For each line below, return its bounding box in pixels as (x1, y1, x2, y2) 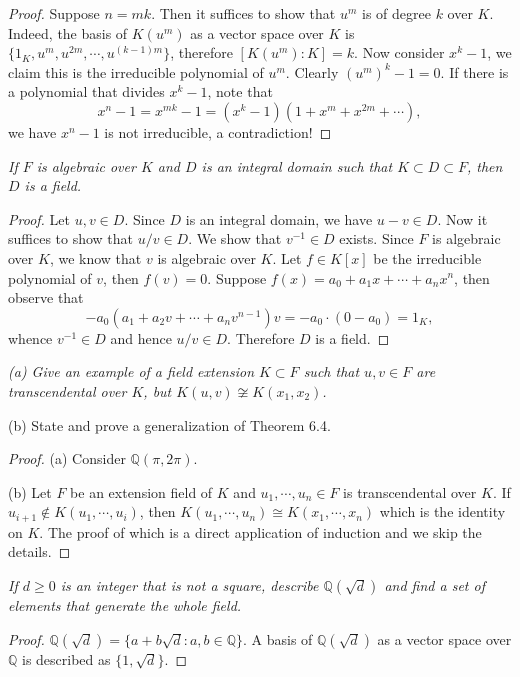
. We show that (188, 228, 282, 249)
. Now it (437, 208, 488, 229)
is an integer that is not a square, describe (60, 574, 319, 595)
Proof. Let (8, 208, 70, 229)
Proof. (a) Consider (8, 448, 126, 469)
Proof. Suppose (8, 3, 100, 23)
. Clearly (285, 61, 339, 82)
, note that (207, 81, 273, 102)
